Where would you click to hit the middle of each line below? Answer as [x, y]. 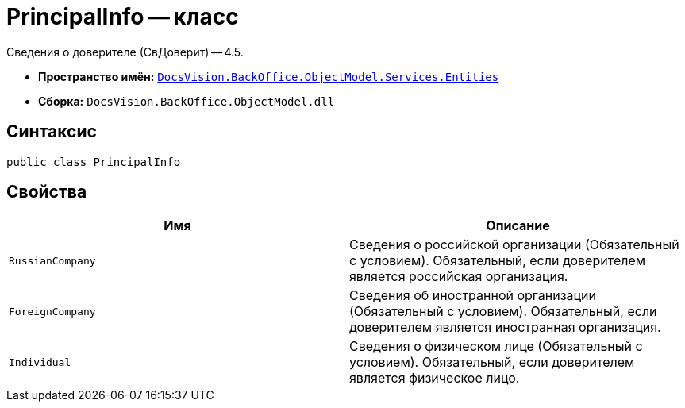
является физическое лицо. [435, 378]
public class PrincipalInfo [94, 162]
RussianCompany [52, 260]
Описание [518, 226]
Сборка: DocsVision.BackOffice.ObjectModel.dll [187, 101]
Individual [40, 362]
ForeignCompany [52, 311]
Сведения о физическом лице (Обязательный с [496, 346]
